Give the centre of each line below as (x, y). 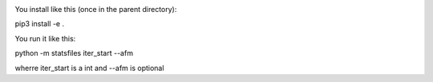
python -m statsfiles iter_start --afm (74, 53)
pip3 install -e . (39, 24)
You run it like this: (45, 38)
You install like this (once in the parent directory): (96, 9)
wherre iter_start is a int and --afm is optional (89, 68)
